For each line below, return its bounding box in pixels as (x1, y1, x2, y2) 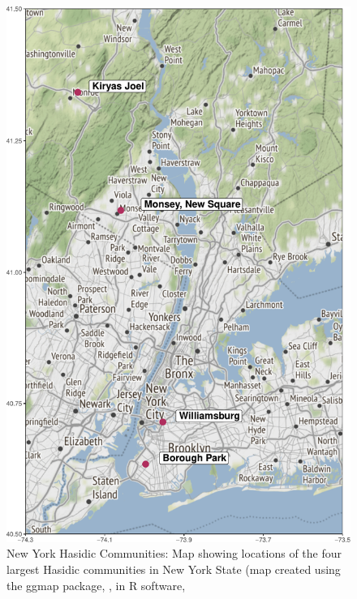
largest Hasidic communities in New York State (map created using (6, 561, 341, 578)
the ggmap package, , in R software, (6, 576, 186, 593)
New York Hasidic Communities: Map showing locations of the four (6, 545, 342, 562)
